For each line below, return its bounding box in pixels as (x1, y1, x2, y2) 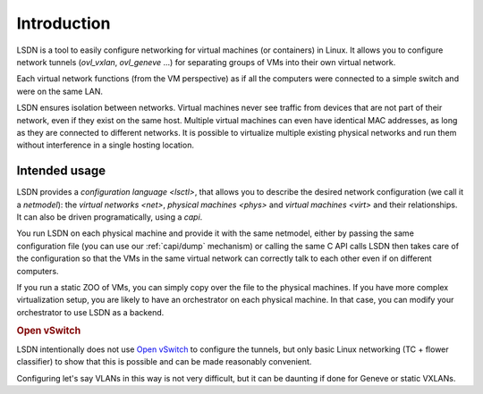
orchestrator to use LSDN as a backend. (16, 306, 165, 317)
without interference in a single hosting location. (16, 139, 194, 151)
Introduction (16, 13, 111, 33)
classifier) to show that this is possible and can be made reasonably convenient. (16, 356, 312, 367)
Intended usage (16, 163, 106, 179)
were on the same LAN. (16, 86, 103, 96)
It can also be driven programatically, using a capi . (16, 211, 203, 222)
